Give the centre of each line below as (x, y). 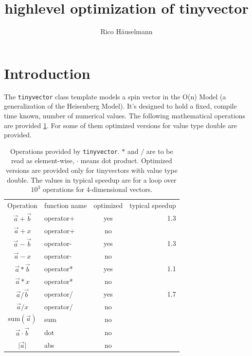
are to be (160, 151)
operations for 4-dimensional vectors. (98, 189)
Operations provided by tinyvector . (65, 151)
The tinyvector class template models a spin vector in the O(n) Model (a (115, 96)
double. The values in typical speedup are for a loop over (92, 179)
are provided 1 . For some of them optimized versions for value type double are (120, 125)
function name (65, 205)
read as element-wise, (43, 160)
